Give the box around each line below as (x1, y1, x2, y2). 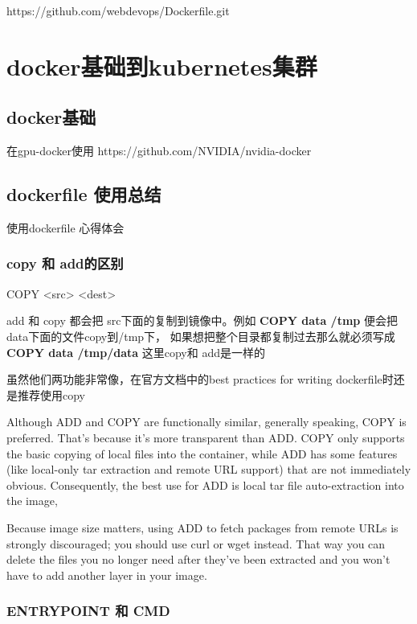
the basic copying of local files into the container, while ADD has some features (6, 445, 398, 462)
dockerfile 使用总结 (6, 182, 161, 207)
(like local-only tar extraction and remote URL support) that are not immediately (6, 461, 411, 478)
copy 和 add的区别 (6, 253, 124, 273)
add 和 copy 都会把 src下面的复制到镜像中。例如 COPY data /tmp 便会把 (6, 312, 398, 329)
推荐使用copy (17, 386, 85, 403)
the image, (6, 492, 58, 509)
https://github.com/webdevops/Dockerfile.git (6, 2, 230, 18)
